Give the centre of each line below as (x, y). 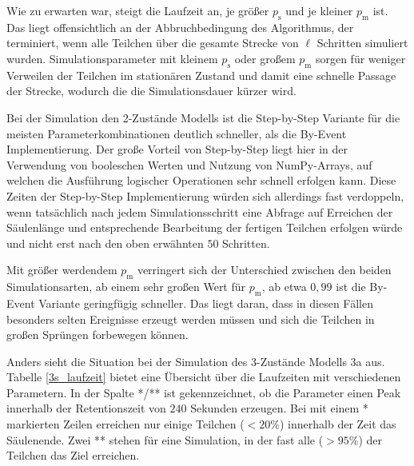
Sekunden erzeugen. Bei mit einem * (279, 408)
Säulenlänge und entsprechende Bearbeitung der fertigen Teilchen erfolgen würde (205, 227)
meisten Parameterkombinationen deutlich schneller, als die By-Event (177, 133)
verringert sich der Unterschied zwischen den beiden (264, 270)
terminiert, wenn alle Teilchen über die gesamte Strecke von (153, 43)
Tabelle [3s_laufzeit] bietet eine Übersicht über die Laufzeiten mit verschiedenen (204, 377)
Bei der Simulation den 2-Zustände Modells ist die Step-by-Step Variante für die (203, 117)
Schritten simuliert (362, 43)
